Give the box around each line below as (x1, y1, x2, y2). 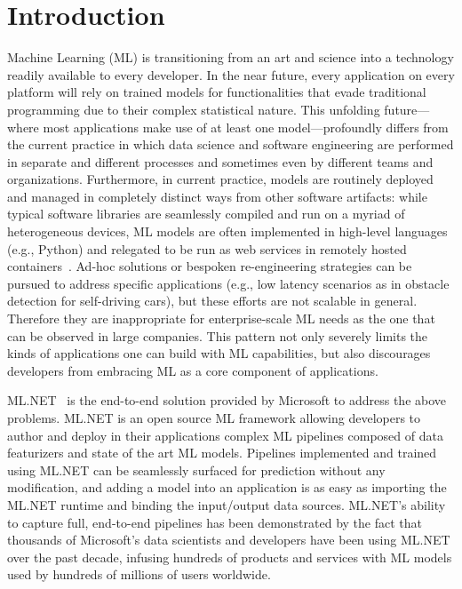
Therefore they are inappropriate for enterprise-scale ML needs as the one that (7, 309, 435, 328)
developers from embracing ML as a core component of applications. (7, 361, 378, 379)
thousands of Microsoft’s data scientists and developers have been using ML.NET (7, 530, 450, 549)
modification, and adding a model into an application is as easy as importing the (7, 478, 447, 497)
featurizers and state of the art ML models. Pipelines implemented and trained (7, 443, 437, 462)
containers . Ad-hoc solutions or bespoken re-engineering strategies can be (7, 257, 412, 275)
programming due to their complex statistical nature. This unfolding (7, 99, 380, 118)
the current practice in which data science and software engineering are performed (7, 135, 454, 154)
